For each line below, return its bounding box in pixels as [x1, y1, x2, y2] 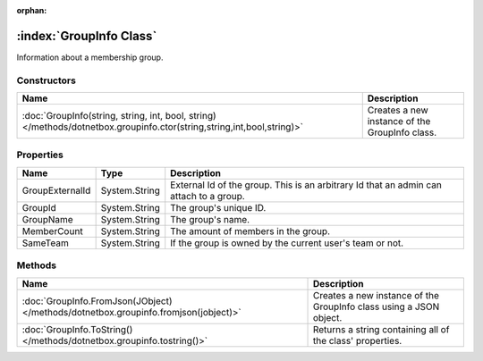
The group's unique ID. [170, 201, 267, 214]
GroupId [21, 201, 57, 214]
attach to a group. [170, 189, 245, 202]
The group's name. [170, 213, 250, 225]
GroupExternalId [21, 184, 91, 197]
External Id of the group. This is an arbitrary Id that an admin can [170, 179, 442, 191]
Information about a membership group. [16, 52, 164, 63]
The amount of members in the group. [170, 224, 331, 237]
